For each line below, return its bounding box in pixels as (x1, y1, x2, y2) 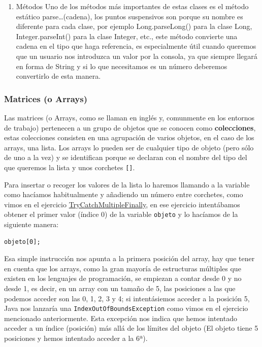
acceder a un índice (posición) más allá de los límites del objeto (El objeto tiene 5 (4, 323, 258, 333)
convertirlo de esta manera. (16, 71, 101, 81)
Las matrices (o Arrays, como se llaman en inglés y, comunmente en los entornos (4, 112, 255, 122)
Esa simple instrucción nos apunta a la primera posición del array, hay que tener (4, 253, 255, 264)
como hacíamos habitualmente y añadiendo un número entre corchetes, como (4, 189, 243, 200)
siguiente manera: (4, 219, 59, 230)
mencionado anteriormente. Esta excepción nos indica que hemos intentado (4, 312, 237, 323)
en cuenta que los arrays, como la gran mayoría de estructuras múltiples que (4, 263, 241, 273)
